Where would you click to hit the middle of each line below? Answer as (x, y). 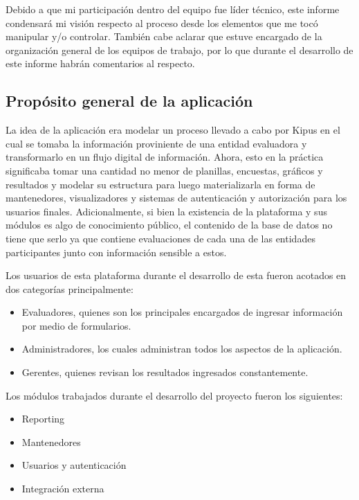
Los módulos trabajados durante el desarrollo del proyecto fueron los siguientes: (174, 395)
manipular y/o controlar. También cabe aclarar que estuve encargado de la (164, 36)
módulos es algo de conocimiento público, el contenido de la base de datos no (169, 225)
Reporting (43, 419)
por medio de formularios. (76, 325)
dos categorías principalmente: (70, 288)
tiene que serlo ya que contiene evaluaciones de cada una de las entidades (160, 238)
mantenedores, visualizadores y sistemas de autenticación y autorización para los (176, 198)
